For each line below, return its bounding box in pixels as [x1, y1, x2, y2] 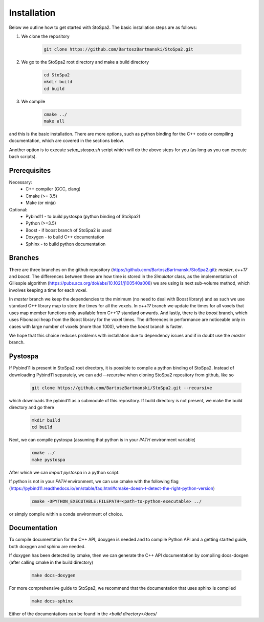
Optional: [9, 207, 28, 212]
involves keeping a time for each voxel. [9, 287, 88, 293]
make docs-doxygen [31, 573, 76, 578]
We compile [21, 98, 45, 104]
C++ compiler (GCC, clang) [25, 186, 81, 192]
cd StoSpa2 [44, 72, 70, 78]
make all [44, 118, 65, 124]
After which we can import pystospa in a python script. [9, 469, 120, 475]
